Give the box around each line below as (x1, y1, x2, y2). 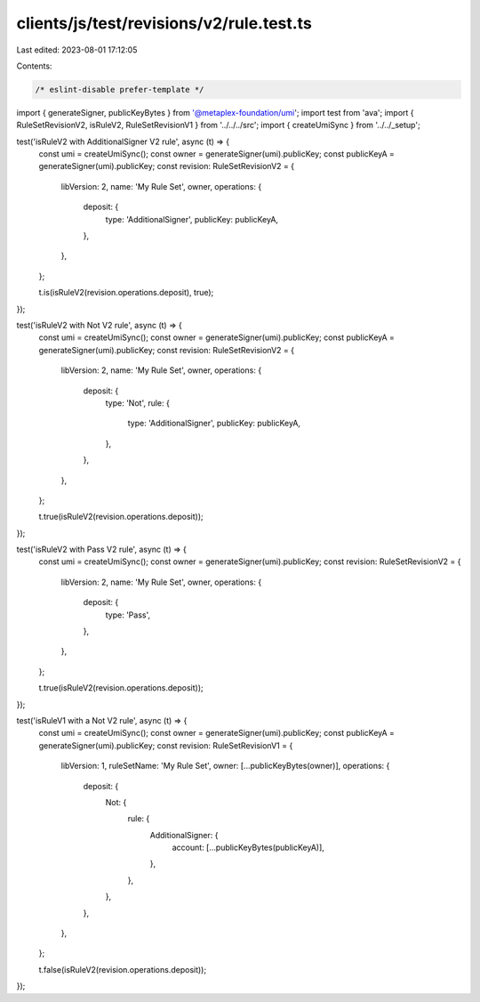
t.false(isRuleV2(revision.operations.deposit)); (38, 964, 207, 974)
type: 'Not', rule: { (105, 397, 171, 408)
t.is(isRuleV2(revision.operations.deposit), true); (38, 287, 214, 298)
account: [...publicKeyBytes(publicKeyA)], (172, 842, 324, 853)
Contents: (16, 61, 52, 71)
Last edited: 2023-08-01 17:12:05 (16, 44, 138, 55)
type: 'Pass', (105, 610, 151, 620)
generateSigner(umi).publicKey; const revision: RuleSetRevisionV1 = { (38, 739, 293, 751)
